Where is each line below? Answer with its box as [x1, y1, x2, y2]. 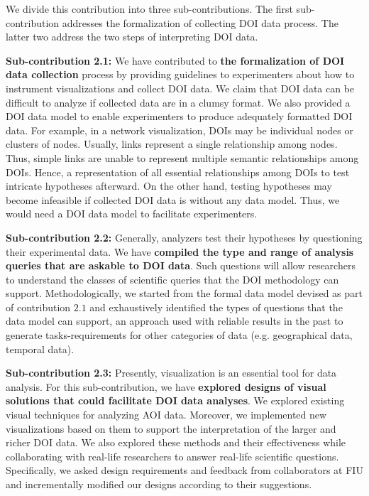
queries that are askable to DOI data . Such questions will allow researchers [6, 258, 356, 273]
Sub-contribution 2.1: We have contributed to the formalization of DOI [6, 53, 345, 68]
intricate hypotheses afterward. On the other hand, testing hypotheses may [6, 178, 332, 193]
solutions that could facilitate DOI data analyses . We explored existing [6, 393, 345, 408]
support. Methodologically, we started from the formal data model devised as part [6, 286, 363, 301]
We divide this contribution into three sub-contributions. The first [6, 1, 293, 16]
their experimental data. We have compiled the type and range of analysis [6, 244, 354, 259]
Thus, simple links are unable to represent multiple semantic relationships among [6, 150, 359, 165]
